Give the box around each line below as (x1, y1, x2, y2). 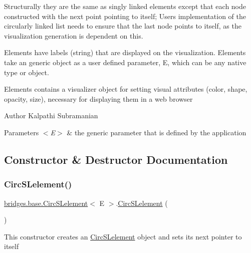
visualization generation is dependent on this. (4, 30, 143, 41)
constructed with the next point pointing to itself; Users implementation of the (4, 11, 246, 21)
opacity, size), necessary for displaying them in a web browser (4, 93, 193, 104)
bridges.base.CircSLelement (4, 197, 88, 208)
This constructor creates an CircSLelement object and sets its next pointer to (4, 231, 242, 241)
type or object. (4, 67, 49, 77)
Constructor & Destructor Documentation (4, 151, 228, 167)
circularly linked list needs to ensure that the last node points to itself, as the (4, 21, 241, 31)
